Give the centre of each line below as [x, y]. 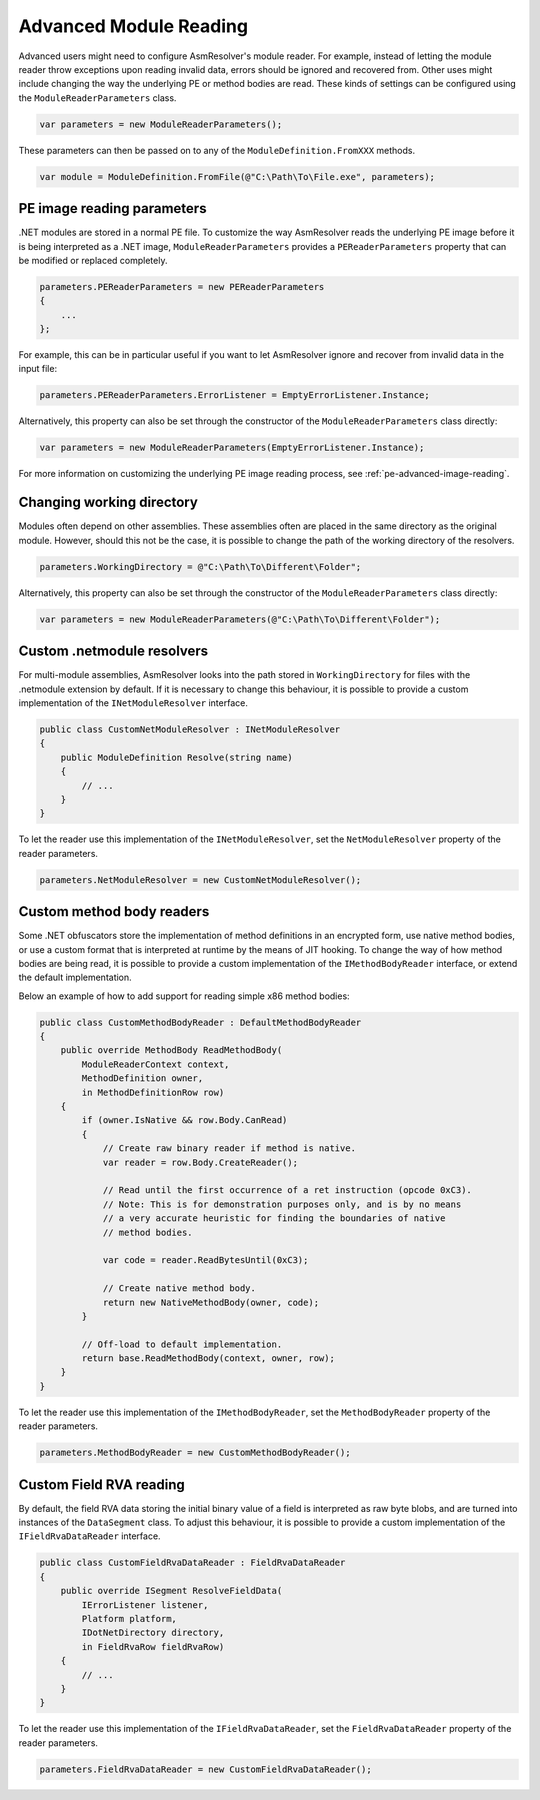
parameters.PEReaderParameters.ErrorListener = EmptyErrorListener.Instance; [234, 395]
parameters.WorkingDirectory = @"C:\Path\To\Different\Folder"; [200, 566]
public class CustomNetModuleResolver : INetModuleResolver [190, 729]
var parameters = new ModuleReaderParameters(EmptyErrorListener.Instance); [232, 448]
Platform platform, [129, 1619]
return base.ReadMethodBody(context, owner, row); [208, 1358]
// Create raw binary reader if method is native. [229, 1148]
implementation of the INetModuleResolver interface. [133, 702]
